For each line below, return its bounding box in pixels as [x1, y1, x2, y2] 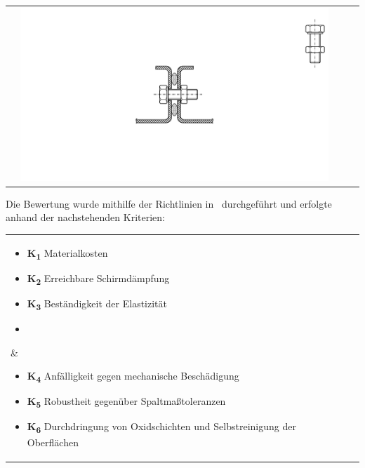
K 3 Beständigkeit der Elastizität [27, 295, 167, 312]
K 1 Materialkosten [27, 245, 108, 262]
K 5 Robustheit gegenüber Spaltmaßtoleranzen [27, 394, 226, 410]
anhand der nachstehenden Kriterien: [6, 210, 165, 225]
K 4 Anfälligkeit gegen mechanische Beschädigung [27, 368, 239, 385]
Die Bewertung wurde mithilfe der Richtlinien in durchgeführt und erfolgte [6, 196, 332, 210]
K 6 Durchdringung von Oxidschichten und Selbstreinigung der [27, 419, 296, 436]
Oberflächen [27, 434, 79, 449]
